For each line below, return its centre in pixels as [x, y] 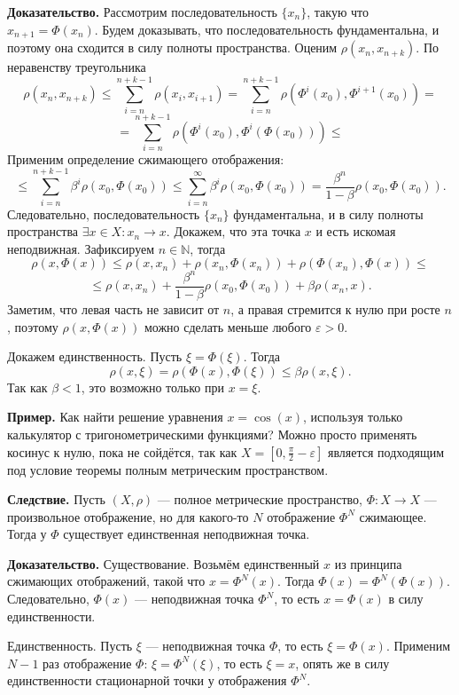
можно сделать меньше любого [228, 326]
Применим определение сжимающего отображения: [146, 158]
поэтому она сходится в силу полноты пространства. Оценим [172, 47]
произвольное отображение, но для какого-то [128, 516]
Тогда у [27, 534]
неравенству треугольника [77, 67]
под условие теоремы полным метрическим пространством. [168, 469]
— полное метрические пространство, [260, 499]
